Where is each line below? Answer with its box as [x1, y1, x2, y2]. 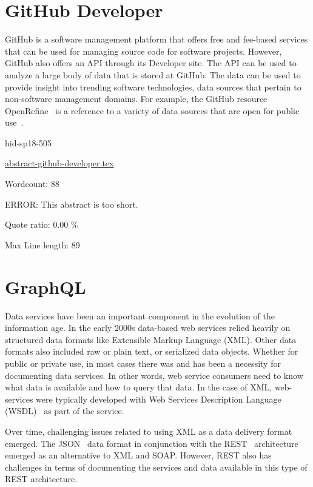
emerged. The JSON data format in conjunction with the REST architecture [5, 437, 298, 449]
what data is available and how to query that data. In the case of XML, [5, 381, 272, 393]
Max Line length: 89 [5, 238, 80, 251]
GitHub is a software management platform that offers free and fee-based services [5, 33, 308, 46]
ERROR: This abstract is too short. [5, 197, 138, 210]
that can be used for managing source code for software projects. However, [5, 44, 282, 57]
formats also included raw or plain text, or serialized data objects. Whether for [5, 345, 298, 358]
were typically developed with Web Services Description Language [36, 392, 281, 405]
